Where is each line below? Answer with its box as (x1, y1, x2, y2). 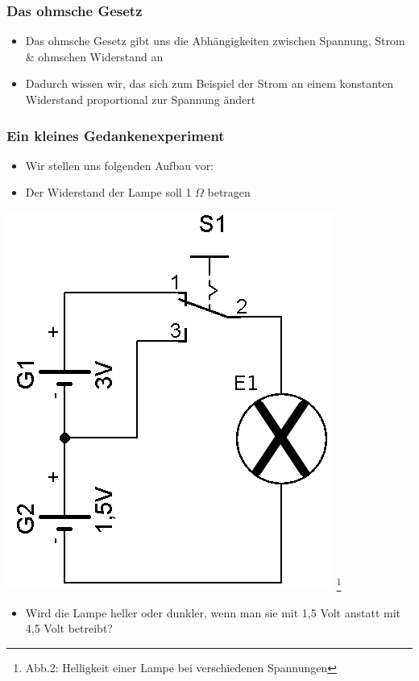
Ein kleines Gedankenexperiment (6, 125, 225, 145)
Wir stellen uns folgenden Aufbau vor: (25, 156, 214, 173)
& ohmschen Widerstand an (25, 48, 164, 64)
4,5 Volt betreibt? (25, 620, 113, 637)
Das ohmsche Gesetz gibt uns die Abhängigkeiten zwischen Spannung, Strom (25, 32, 405, 49)
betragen (207, 184, 251, 201)
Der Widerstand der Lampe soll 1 (25, 184, 192, 201)
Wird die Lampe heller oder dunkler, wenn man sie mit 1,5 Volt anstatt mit (25, 604, 401, 621)
